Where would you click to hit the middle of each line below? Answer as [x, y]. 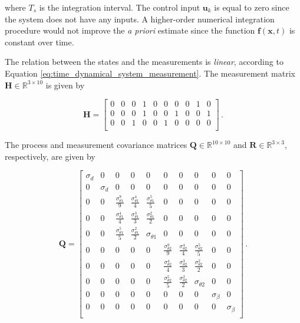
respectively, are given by [50, 156]
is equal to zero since [252, 7]
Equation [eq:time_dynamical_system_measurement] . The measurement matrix [150, 73]
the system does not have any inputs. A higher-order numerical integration [140, 19]
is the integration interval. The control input [120, 7]
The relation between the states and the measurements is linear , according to [144, 62]
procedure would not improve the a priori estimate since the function [130, 30]
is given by [65, 85]
